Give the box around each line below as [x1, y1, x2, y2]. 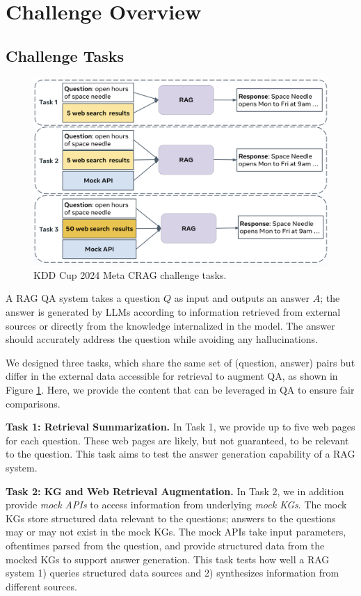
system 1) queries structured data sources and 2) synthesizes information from [6, 565, 339, 580]
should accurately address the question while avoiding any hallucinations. [6, 332, 318, 346]
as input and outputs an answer [174, 291, 310, 305]
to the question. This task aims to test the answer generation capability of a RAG [6, 446, 355, 461]
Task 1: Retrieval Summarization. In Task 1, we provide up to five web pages [6, 419, 355, 434]
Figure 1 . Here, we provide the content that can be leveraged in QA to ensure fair [6, 382, 355, 397]
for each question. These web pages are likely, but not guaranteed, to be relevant [6, 433, 349, 447]
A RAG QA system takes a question [6, 291, 161, 305]
